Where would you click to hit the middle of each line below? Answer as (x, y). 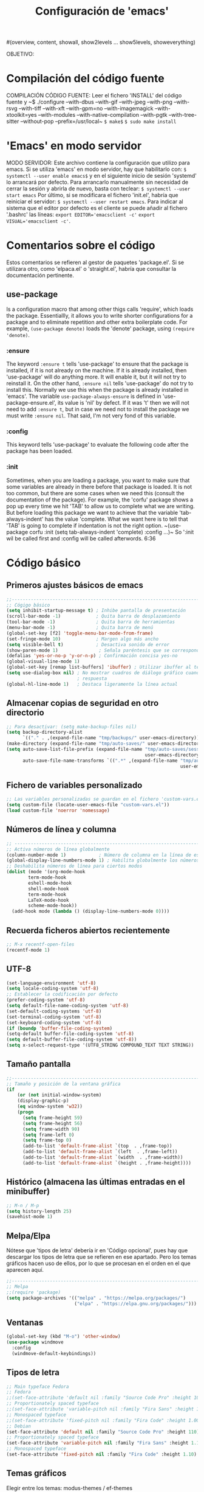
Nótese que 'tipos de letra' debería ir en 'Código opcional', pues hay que (97, 1250)
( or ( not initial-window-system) (59, 1095)
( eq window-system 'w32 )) (50, 1107)
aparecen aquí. (25, 1270)
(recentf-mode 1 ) (28, 950)
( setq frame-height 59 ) (53, 1118)
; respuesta (92, 678)
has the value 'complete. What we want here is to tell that (116, 519)
